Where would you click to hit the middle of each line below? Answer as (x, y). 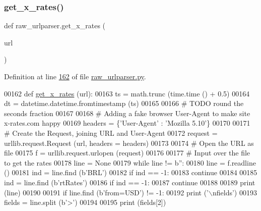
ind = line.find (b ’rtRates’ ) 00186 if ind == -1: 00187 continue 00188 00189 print (130, 182)
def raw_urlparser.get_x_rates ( (55, 25)
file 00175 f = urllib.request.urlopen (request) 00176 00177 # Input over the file (127, 153)
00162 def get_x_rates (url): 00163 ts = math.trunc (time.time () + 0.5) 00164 (127, 93)
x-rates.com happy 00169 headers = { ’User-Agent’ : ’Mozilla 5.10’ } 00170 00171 (127, 123)
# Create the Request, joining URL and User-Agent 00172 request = (111, 133)
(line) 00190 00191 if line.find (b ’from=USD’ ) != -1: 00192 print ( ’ (107, 192)
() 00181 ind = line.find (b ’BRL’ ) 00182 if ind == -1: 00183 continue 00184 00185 (131, 172)
